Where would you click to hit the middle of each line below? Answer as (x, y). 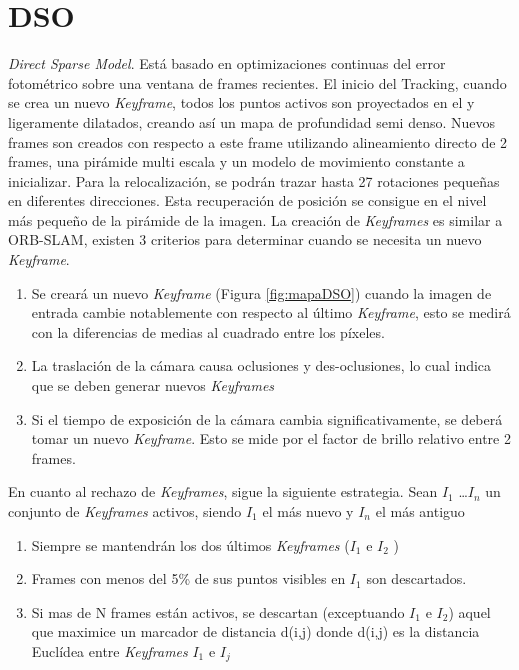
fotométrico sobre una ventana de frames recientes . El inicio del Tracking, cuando (257, 82)
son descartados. (416, 578)
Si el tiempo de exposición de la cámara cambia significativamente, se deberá (267, 418)
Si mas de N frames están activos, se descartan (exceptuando (218, 611)
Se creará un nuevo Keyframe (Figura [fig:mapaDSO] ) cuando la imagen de (261, 292)
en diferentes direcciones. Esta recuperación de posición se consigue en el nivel (247, 200)
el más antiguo (420, 511)
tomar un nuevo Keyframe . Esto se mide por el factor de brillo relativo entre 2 (271, 438)
